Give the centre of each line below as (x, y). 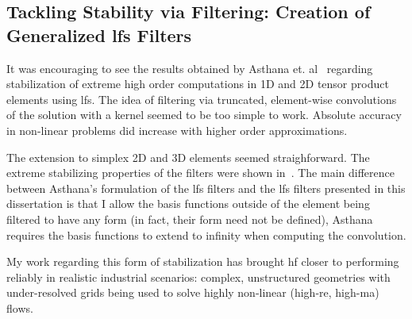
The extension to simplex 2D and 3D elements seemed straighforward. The (188, 157)
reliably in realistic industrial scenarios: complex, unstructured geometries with (198, 277)
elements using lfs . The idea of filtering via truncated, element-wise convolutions (202, 99)
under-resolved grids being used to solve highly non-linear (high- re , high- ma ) (193, 292)
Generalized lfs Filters (99, 35)
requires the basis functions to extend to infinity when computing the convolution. (206, 234)
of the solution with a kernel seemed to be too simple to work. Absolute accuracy (204, 115)
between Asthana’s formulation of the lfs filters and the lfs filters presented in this (206, 188)
